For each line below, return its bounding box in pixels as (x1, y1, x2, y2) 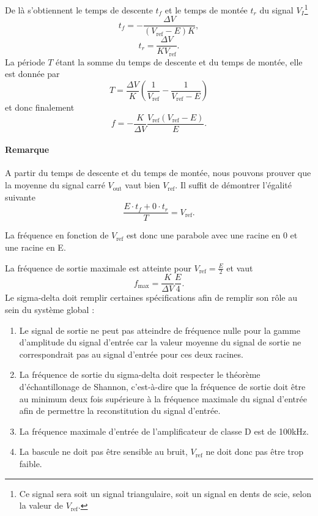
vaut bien (125, 179, 160, 191)
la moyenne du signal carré (5, 179, 105, 191)
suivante (5, 190, 35, 203)
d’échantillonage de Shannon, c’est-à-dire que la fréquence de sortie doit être (19, 380, 306, 393)
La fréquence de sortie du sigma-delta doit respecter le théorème (19, 368, 261, 381)
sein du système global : (5, 303, 95, 315)
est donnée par (5, 67, 60, 80)
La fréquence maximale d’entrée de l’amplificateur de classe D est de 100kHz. (19, 424, 309, 437)
